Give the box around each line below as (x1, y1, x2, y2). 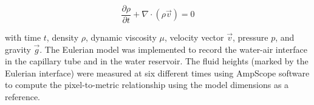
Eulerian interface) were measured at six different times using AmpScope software (5, 66, 310, 79)
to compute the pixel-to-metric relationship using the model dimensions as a (5, 78, 289, 91)
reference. (5, 90, 41, 103)
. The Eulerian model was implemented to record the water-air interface (39, 42, 307, 55)
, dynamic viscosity (85, 31, 157, 44)
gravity (5, 42, 31, 55)
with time (5, 31, 41, 44)
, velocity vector (164, 31, 224, 44)
